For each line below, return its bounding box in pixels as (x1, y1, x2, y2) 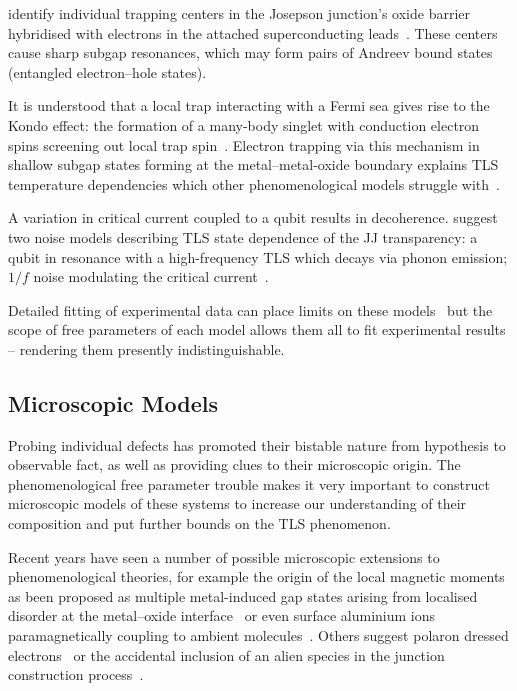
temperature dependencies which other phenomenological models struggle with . (8, 173, 500, 194)
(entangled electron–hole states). (8, 61, 207, 82)
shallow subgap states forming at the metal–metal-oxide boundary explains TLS (8, 154, 499, 175)
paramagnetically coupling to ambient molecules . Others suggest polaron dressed (8, 625, 509, 646)
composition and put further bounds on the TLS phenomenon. (8, 513, 391, 534)
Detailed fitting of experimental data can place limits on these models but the (8, 299, 493, 320)
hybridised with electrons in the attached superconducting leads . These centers (8, 22, 498, 43)
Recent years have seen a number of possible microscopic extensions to (8, 546, 440, 567)
